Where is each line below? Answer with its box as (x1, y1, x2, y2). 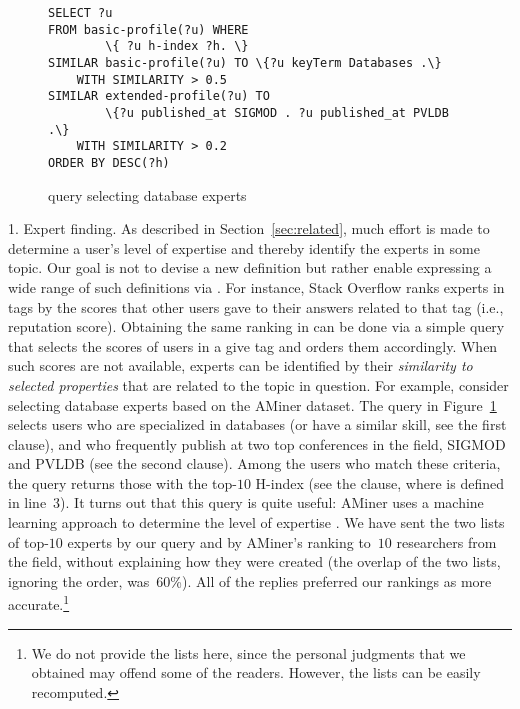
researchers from (396, 531, 497, 552)
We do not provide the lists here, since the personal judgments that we (31, 642, 466, 663)
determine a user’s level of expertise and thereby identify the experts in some (8, 237, 480, 258)
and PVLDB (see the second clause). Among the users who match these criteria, (8, 453, 501, 474)
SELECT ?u (48, 6, 113, 20)
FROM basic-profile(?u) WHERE (48, 22, 249, 37)
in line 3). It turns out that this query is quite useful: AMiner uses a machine (8, 492, 484, 513)
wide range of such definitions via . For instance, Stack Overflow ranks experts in (8, 276, 505, 297)
